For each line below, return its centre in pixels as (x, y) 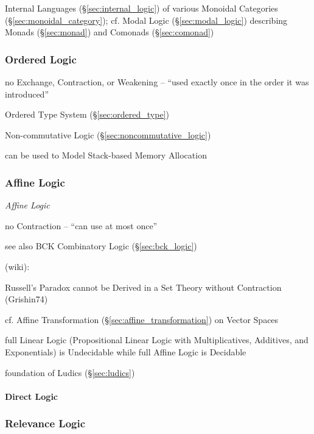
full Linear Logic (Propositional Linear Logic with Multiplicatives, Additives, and (157, 340)
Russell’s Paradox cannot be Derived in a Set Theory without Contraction (143, 287)
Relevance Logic (45, 423)
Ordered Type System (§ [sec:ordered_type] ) (87, 114)
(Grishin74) (26, 299)
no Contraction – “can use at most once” (81, 225)
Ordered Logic (41, 59)
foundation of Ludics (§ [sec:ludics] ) (70, 372)
